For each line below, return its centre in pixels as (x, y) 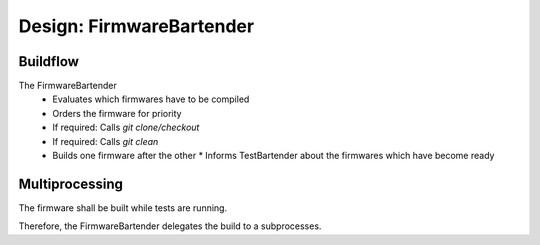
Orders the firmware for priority (117, 113)
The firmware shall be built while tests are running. (123, 207)
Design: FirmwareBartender (136, 26)
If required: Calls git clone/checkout (126, 127)
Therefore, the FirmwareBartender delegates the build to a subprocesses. (170, 226)
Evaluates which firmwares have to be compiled (151, 99)
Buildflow (49, 61)
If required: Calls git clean (105, 141)
